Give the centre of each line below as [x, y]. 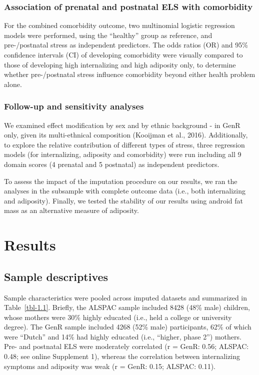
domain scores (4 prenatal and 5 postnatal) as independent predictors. [112, 164]
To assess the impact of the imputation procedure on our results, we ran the [121, 181]
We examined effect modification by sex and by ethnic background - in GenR [122, 125]
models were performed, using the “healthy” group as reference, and [108, 35]
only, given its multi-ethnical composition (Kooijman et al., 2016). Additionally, [126, 135]
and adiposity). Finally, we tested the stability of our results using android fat [124, 200]
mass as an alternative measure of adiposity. [71, 210]
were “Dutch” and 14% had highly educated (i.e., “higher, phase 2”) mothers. [123, 336]
